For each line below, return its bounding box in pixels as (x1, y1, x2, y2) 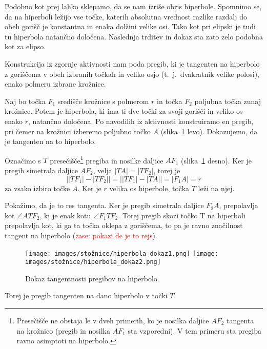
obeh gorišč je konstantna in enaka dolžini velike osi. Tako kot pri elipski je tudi (5, 21, 256, 32)
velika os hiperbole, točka (109, 182, 190, 193)
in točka (157, 95, 182, 106)
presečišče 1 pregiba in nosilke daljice (50, 153, 163, 166)
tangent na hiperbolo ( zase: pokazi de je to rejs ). (5, 230, 157, 240)
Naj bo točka (5, 95, 46, 106)
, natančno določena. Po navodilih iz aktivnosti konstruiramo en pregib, (28, 115, 254, 126)
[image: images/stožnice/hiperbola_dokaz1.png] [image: (25, 250, 218, 257)
